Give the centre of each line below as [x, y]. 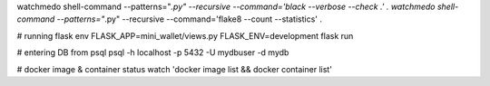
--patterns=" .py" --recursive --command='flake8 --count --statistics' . [189, 19]
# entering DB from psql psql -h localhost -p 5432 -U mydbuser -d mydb [153, 53]
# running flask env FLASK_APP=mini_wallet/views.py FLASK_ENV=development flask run [185, 35]
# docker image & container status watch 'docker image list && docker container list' [175, 69]
